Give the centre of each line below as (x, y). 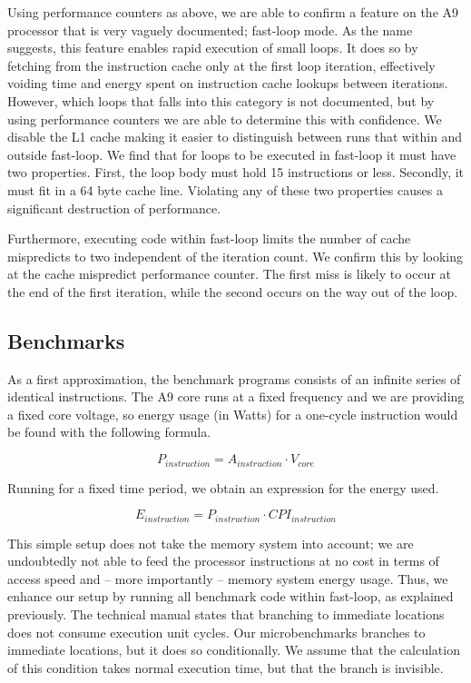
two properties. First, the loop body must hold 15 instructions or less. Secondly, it (236, 172)
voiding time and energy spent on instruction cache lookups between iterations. (228, 83)
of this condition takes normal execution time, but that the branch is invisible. (226, 667)
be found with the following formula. (109, 432)
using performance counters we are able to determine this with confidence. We (225, 119)
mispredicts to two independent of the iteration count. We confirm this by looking (235, 256)
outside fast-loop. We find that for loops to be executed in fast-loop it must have (232, 154)
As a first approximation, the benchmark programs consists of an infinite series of (234, 378)
